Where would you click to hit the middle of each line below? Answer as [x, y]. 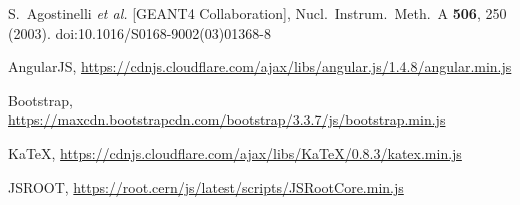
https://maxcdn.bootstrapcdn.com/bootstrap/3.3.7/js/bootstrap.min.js [227, 119]
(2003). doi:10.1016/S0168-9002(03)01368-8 [139, 32]
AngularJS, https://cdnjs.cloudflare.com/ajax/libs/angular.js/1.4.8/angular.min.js [260, 66]
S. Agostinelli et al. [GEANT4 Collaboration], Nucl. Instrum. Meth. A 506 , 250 [257, 13]
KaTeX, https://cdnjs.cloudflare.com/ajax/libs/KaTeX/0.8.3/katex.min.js [235, 152]
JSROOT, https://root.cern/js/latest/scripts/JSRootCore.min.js [206, 186]
